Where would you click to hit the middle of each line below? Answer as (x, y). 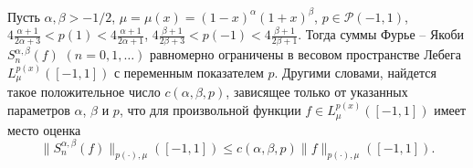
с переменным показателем (189, 72)
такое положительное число (84, 92)
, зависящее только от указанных (317, 92)
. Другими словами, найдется (355, 72)
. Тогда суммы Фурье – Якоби (381, 34)
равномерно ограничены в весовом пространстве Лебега (305, 54)
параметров (39, 110)
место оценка (44, 129)
